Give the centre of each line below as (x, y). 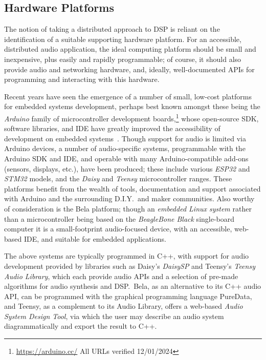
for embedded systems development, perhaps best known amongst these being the (132, 106)
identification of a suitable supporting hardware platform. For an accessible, (123, 39)
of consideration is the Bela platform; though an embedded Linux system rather (128, 208)
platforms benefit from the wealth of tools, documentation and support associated (132, 188)
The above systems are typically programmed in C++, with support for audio (127, 256)
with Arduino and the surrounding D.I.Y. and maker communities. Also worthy (129, 198)
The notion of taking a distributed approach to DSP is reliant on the (112, 29)
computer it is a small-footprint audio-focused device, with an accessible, (118, 229)
